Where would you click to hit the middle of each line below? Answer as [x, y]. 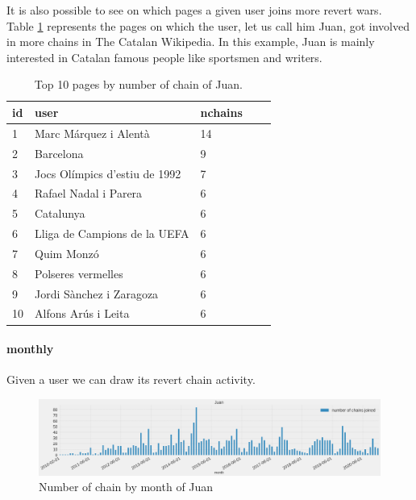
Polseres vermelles [79, 273]
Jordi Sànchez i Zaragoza [97, 293]
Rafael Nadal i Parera [89, 193]
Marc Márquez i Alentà [92, 133]
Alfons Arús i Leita [82, 313]
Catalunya [60, 213]
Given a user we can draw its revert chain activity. [131, 379]
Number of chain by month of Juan [126, 487]
